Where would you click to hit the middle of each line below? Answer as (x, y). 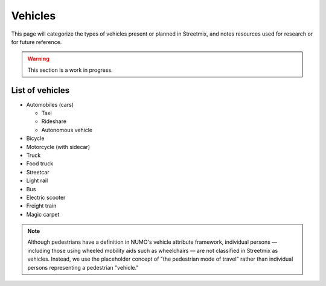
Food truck (40, 164)
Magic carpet (43, 214)
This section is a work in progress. (70, 70)
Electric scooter (46, 197)
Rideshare (54, 121)
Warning (38, 59)
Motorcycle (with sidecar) (58, 147)
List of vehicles (40, 90)
